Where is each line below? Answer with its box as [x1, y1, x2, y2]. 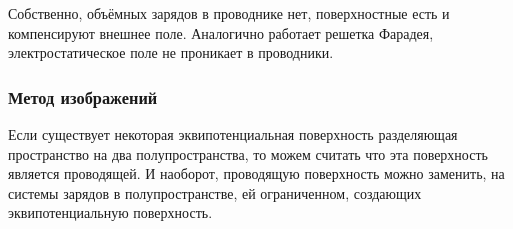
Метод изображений [8, 84, 158, 109]
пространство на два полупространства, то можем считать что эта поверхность [8, 143, 488, 164]
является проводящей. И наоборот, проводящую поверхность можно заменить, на [8, 163, 505, 184]
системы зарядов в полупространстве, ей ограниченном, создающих [8, 182, 422, 203]
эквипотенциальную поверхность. [8, 202, 213, 223]
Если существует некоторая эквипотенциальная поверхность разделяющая [8, 124, 458, 144]
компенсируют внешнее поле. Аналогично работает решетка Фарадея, [8, 22, 434, 43]
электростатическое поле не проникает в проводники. [8, 42, 334, 63]
